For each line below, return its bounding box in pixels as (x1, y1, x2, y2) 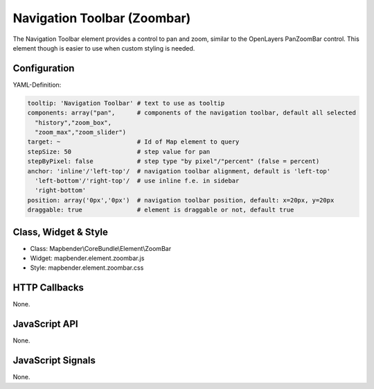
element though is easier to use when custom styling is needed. (12, 44, 195, 52)
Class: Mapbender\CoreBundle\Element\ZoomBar (30, 244, 172, 252)
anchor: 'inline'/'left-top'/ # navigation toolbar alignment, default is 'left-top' (27, 167, 331, 175)
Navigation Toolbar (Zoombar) (12, 10, 191, 26)
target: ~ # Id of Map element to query (27, 138, 240, 146)
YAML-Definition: (12, 80, 62, 89)
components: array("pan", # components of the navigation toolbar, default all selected (27, 109, 357, 117)
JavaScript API (12, 318, 79, 330)
